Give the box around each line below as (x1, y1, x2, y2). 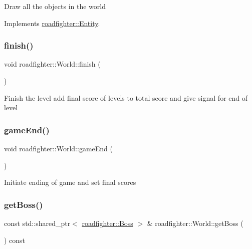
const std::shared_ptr (4, 218, 71, 228)
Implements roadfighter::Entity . (4, 18, 100, 28)
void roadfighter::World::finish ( (4, 59, 101, 69)
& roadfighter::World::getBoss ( (147, 218, 243, 228)
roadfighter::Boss (82, 218, 133, 228)
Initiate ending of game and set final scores (4, 177, 136, 187)
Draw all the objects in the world (4, 1, 106, 11)
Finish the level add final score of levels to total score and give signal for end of (4, 92, 248, 103)
